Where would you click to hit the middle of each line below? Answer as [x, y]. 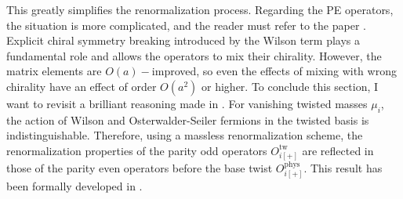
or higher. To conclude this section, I [290, 86]
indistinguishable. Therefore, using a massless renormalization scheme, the [185, 135]
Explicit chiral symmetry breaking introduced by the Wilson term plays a [183, 40]
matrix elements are [54, 71]
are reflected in [338, 150]
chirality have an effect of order [82, 86]
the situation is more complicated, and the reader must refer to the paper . [186, 25]
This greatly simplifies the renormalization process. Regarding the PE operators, [200, 9]
